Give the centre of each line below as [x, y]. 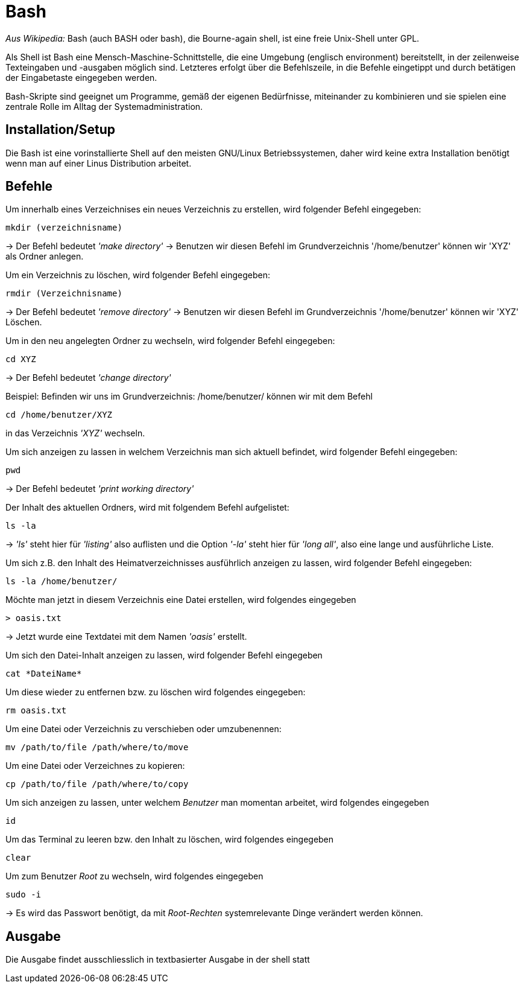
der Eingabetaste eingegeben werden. [81, 77]
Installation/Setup [61, 130]
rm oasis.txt [36, 711]
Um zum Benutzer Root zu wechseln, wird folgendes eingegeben [134, 876]
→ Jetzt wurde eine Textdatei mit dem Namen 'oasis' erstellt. [126, 637]
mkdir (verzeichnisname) [64, 228]
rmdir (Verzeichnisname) [64, 294]
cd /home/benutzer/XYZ [59, 415]
